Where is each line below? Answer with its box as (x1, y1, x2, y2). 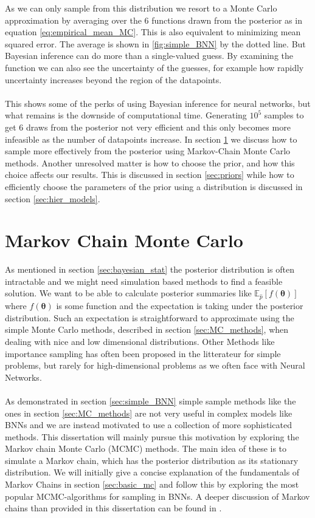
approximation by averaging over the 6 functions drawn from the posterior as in (5, 13, 302, 26)
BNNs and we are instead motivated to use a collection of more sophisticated (5, 418, 292, 431)
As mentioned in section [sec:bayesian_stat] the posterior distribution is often (5, 263, 294, 276)
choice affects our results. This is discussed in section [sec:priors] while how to (5, 168, 294, 181)
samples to (264, 109, 304, 121)
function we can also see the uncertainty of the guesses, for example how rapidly (5, 61, 304, 73)
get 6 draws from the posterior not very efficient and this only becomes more (5, 120, 291, 133)
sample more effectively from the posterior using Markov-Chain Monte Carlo (5, 145, 291, 157)
